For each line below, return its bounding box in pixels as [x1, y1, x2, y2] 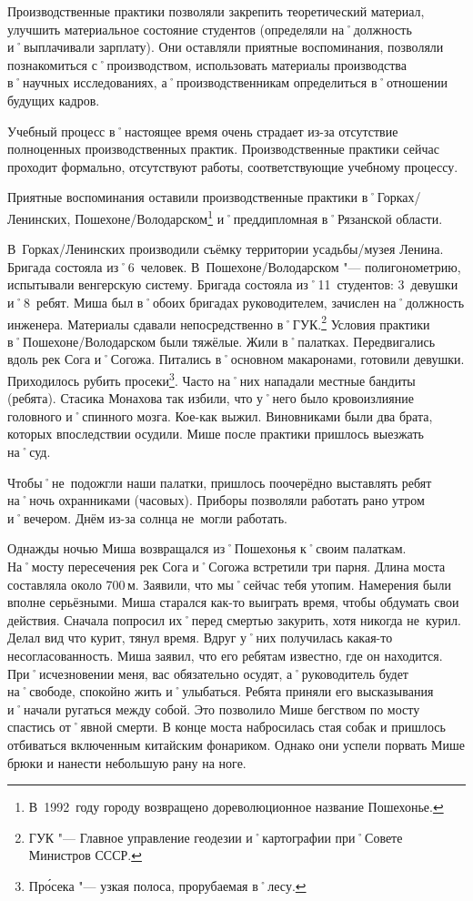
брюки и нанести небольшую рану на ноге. [7, 753, 247, 772]
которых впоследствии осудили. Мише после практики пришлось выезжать [7, 424, 424, 443]
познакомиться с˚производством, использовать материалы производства [7, 55, 408, 74]
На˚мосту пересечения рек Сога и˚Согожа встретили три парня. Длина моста [7, 557, 446, 575]
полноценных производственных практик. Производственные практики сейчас [7, 139, 439, 158]
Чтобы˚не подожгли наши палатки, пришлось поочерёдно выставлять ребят [7, 472, 432, 491]
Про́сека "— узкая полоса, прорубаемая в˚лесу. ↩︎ [28, 876, 307, 895]
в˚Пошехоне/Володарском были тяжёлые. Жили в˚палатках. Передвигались [7, 331, 436, 350]
